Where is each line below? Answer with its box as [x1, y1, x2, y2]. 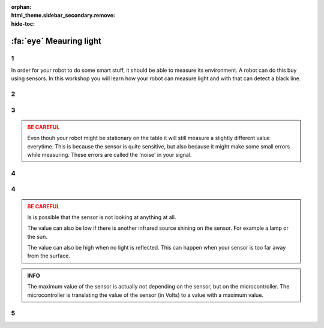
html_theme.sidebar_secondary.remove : [11, 12, 115, 19]
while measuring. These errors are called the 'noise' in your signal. [27, 151, 192, 159]
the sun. [27, 233, 47, 240]
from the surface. [27, 252, 70, 260]
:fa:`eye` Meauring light [11, 36, 101, 46]
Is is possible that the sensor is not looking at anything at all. [27, 213, 176, 221]
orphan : [11, 4, 32, 10]
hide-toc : [11, 20, 35, 27]
